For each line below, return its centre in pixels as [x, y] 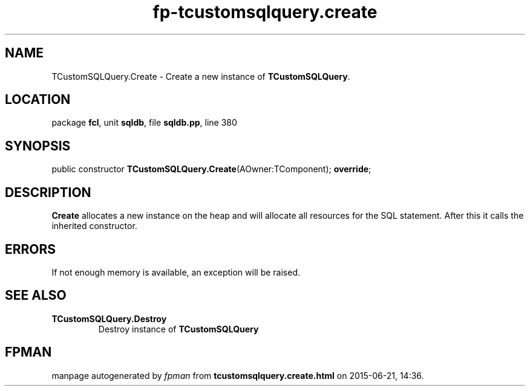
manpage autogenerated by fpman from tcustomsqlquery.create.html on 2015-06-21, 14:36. [238, 375]
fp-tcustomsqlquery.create [265, 12]
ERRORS [31, 249]
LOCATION [38, 100]
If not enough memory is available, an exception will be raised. [176, 272]
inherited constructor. [94, 226]
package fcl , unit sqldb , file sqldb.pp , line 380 [144, 123]
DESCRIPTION [48, 192]
